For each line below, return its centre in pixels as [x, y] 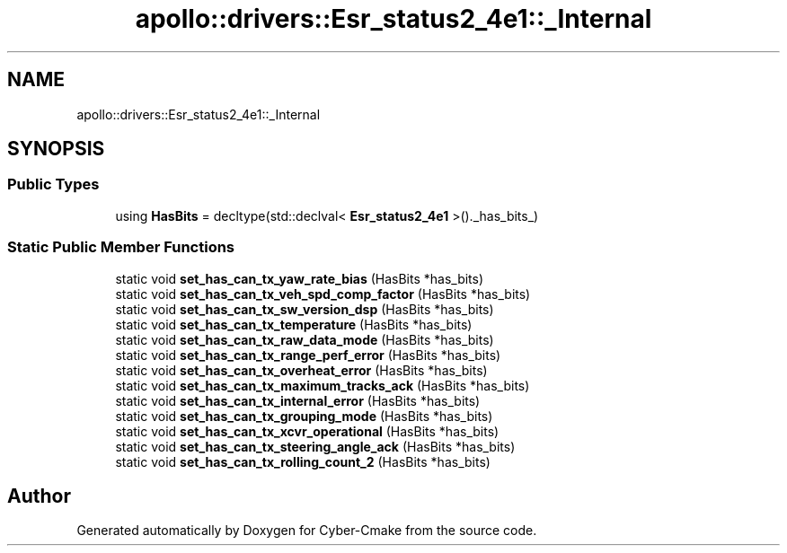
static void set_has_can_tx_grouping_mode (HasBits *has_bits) [304, 416]
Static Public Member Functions [121, 247]
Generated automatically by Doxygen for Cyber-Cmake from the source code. [307, 531]
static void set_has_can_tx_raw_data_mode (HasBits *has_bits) [305, 339]
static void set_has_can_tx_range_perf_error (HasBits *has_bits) [308, 355]
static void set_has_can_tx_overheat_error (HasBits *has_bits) [301, 370]
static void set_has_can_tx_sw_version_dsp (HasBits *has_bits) [305, 309]
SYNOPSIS [56, 149]
